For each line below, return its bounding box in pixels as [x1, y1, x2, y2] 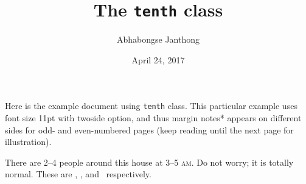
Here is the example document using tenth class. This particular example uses [5, 99, 297, 112]
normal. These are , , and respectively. [5, 168, 151, 180]
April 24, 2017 [131, 53, 185, 66]
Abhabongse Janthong [116, 33, 200, 46]
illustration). [5, 135, 52, 148]
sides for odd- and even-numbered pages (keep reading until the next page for [5, 123, 294, 136]
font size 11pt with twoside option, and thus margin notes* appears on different [5, 111, 302, 124]
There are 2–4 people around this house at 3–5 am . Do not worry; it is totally [5, 155, 294, 168]
